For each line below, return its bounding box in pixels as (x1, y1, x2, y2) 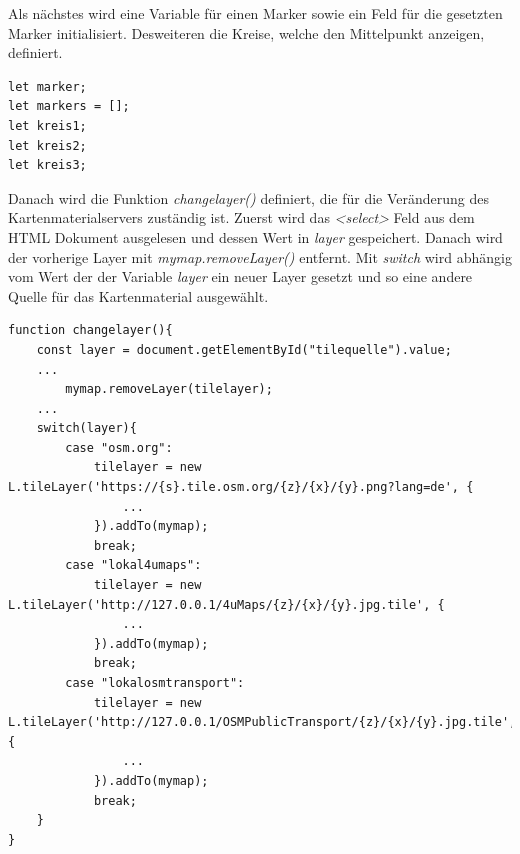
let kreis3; (8, 158, 87, 173)
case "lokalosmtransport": (65, 676, 245, 690)
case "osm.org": (65, 440, 173, 455)
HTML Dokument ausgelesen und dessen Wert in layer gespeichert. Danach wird (8, 226, 503, 247)
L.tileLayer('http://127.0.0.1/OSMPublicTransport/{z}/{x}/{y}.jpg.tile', (8, 715, 517, 730)
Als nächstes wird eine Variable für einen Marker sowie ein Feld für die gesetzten (8, 3, 503, 23)
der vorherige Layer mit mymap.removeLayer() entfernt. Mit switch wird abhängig (8, 246, 512, 267)
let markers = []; (8, 99, 130, 114)
